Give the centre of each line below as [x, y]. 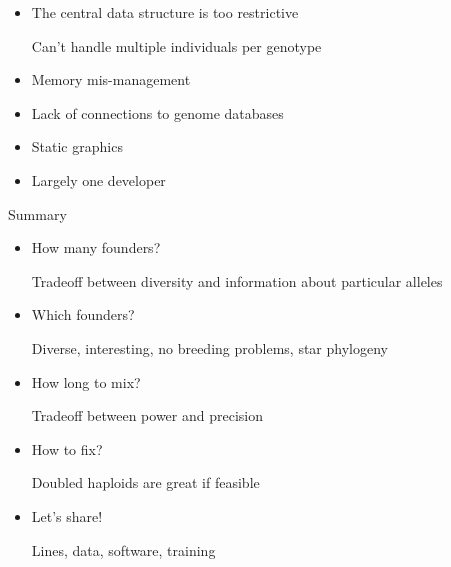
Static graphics [77, 146]
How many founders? [96, 247]
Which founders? [83, 314]
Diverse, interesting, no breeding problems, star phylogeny [209, 347]
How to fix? [67, 448]
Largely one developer [98, 179]
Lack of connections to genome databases [157, 112]
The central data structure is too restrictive [165, 12]
